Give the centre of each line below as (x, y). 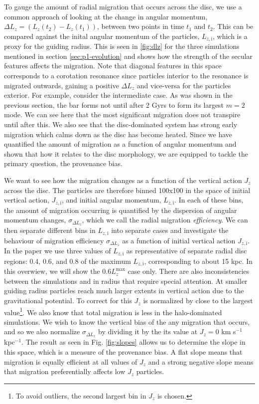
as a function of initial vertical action (179, 240)
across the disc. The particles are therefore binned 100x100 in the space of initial (127, 190)
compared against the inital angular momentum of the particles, (102, 36)
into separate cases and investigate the (170, 230)
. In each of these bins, (209, 200)
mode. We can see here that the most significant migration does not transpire (122, 114)
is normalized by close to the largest (198, 301)
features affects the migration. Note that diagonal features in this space (113, 66)
